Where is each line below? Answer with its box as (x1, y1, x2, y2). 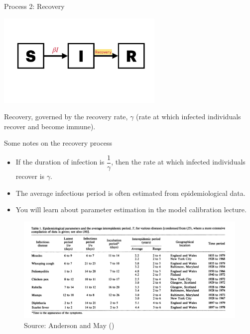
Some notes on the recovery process (4, 138, 112, 148)
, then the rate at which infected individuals (111, 157, 246, 167)
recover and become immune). (4, 121, 96, 131)
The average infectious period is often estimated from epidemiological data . (15, 187, 246, 198)
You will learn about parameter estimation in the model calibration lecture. (15, 204, 247, 215)
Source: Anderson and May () (24, 320, 115, 330)
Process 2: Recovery (4, 1, 65, 11)
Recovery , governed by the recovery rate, (4, 111, 128, 122)
